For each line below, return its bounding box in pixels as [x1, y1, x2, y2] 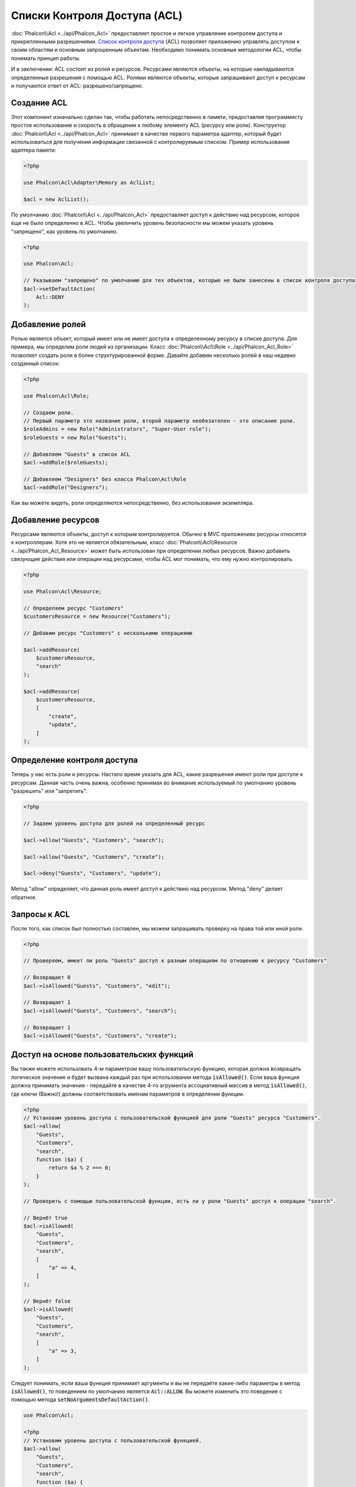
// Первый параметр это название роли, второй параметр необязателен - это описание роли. [23, 418, 296, 424]
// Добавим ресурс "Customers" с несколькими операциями [23, 629, 193, 636]
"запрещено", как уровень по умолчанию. [11, 228, 118, 235]
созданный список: [11, 360, 61, 367]
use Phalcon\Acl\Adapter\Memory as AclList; [23, 179, 155, 186]
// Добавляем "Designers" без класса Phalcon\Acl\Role [23, 476, 186, 482]
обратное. [11, 893, 37, 901]
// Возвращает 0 [23, 974, 71, 981]
